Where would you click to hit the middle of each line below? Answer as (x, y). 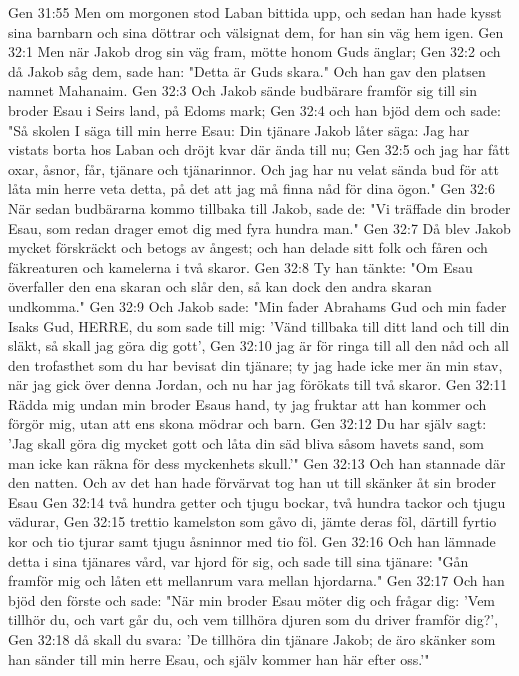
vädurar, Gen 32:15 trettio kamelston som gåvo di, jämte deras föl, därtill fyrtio (252, 521)
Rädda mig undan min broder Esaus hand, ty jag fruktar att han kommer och (247, 403)
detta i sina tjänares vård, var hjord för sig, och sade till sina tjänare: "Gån (238, 560)
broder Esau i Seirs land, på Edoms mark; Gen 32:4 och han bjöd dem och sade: (254, 109)
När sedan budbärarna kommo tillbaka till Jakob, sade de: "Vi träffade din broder (259, 207)
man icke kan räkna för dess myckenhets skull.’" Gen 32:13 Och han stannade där (257, 462)
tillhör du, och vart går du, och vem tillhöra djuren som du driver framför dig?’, (253, 619)
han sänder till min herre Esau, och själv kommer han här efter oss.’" (219, 658)
